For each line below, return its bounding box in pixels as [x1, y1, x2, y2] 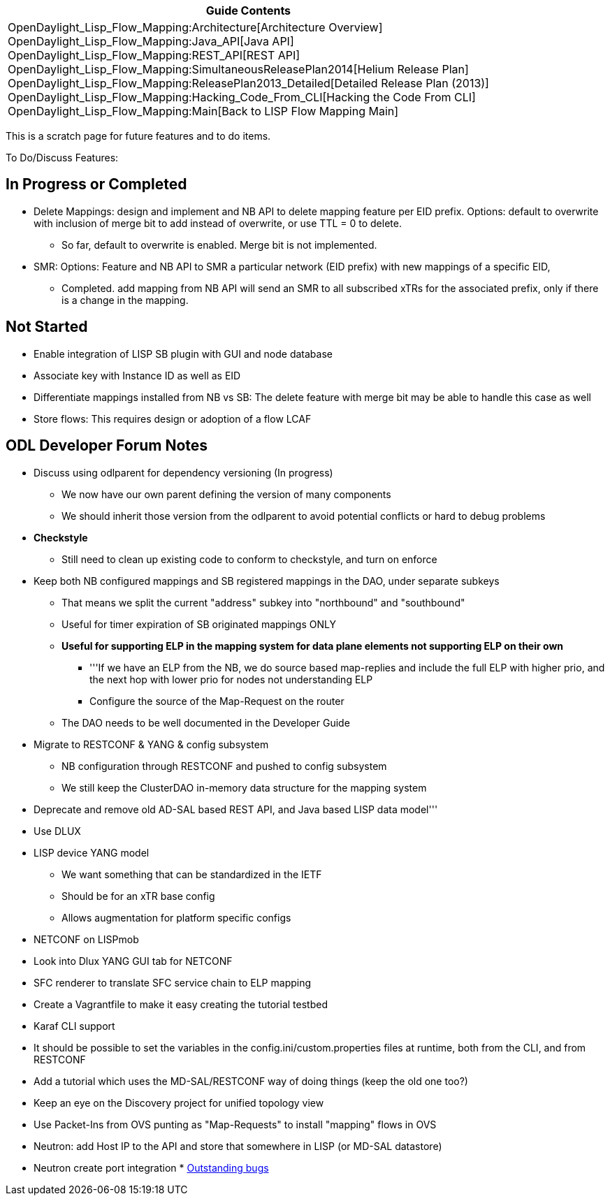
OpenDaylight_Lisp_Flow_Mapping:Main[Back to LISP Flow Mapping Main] [8, 104, 399, 118]
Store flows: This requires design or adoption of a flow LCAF [34, 412, 312, 425]
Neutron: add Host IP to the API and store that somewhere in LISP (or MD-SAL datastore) [34, 1140, 442, 1152]
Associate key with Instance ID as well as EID [34, 369, 241, 381]
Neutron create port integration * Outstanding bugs [34, 1161, 269, 1174]
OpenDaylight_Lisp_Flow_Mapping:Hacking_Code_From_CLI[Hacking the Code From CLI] [8, 90, 476, 104]
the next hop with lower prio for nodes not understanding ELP [89, 673, 373, 685]
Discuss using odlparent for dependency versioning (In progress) [34, 466, 333, 479]
